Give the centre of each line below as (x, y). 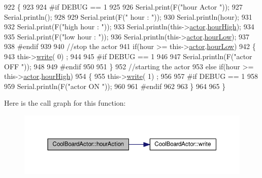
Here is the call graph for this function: (65, 103)
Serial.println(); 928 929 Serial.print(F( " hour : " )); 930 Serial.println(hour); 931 (128, 16)
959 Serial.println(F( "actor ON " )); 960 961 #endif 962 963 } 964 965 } (115, 86)
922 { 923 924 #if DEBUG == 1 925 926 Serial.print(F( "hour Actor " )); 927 (123, 7)
